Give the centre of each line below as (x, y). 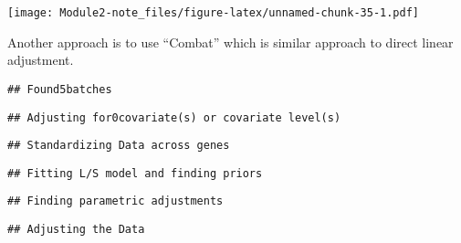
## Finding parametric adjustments (115, 201)
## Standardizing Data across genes (119, 146)
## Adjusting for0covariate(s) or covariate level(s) (174, 117)
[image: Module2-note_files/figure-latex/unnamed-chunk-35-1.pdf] (214, 13)
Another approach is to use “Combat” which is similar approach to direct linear (230, 42)
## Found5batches (60, 89)
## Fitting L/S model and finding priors (135, 173)
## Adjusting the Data (76, 230)
